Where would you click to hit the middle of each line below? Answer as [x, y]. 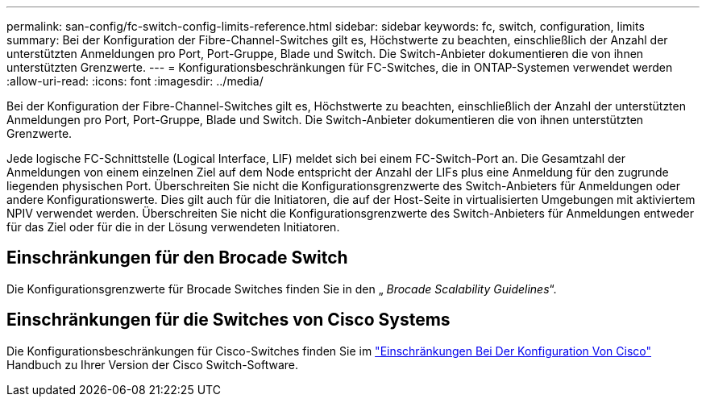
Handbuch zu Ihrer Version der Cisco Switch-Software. [153, 364]
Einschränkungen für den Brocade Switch [177, 258]
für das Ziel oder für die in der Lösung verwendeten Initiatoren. [173, 227]
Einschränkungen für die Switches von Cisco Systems [228, 320]
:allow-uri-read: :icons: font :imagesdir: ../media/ [135, 81]
